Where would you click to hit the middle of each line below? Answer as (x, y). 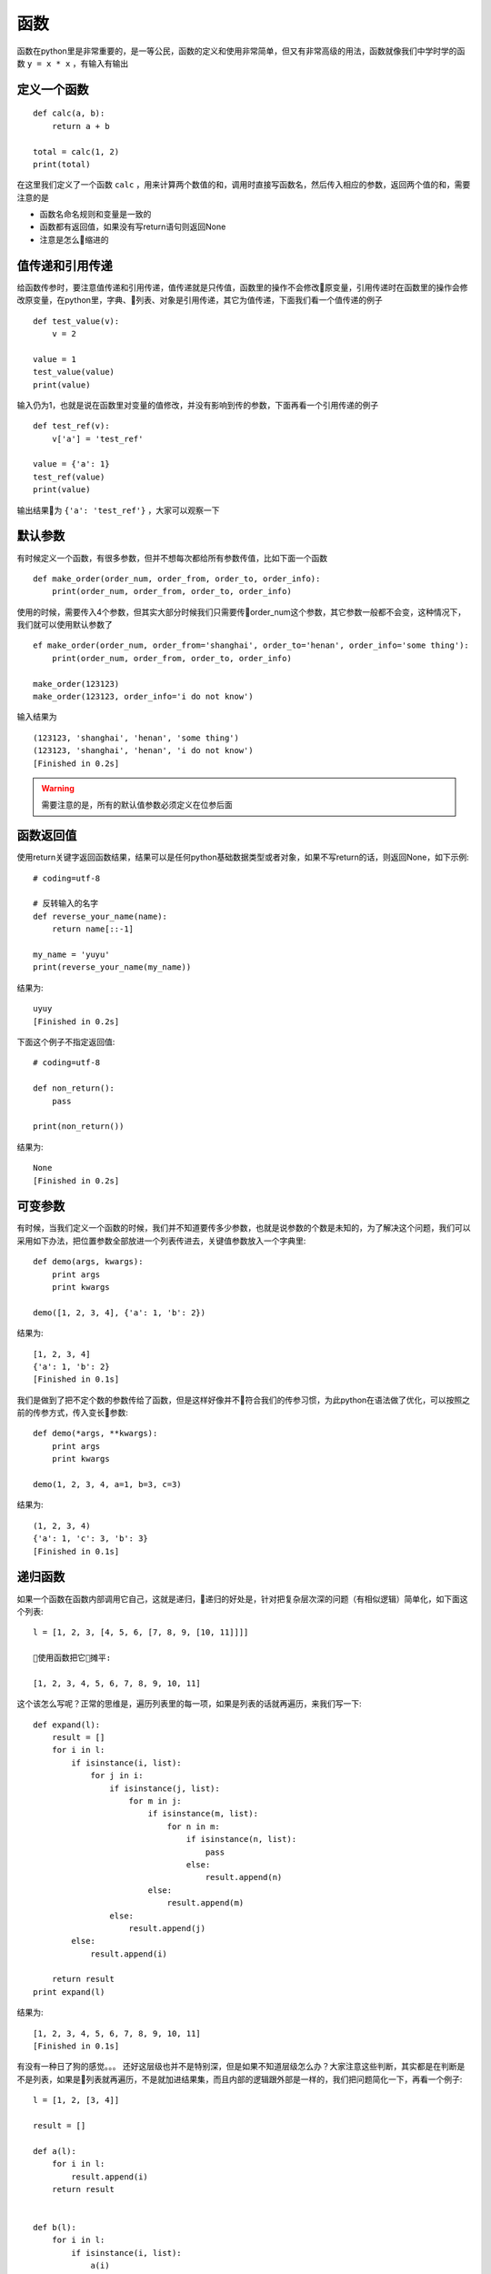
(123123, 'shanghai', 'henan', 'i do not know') (143, 751)
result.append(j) (167, 1928)
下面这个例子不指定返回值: (66, 1041)
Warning (58, 788)
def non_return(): (74, 1088)
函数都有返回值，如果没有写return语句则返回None (133, 226)
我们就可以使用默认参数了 (65, 625)
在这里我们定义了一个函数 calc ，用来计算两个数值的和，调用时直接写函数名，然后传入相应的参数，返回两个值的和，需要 (244, 185)
